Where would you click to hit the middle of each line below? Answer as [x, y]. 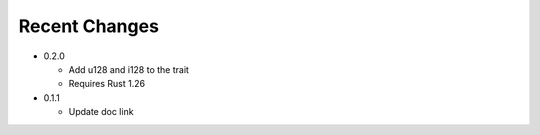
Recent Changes [89, 26]
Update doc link [101, 112]
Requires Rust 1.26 [106, 84]
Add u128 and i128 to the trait [129, 69]
